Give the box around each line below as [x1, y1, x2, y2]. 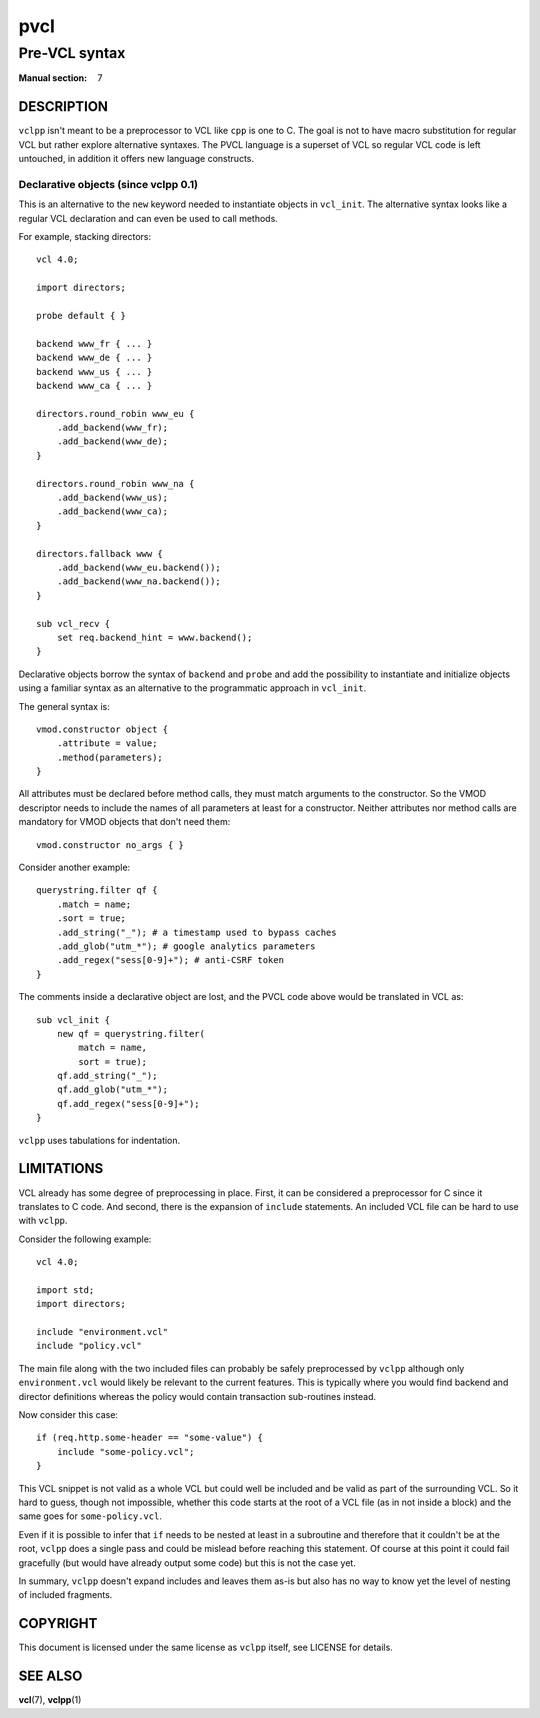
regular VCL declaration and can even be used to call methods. [18, 212, 279, 224]
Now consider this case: [18, 1409, 119, 1421]
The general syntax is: [18, 700, 110, 712]
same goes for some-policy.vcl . [18, 1510, 162, 1522]
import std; [36, 1284, 95, 1295]
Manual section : [18, 72, 88, 84]
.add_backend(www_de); [56, 436, 169, 447]
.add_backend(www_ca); [56, 506, 169, 517]
